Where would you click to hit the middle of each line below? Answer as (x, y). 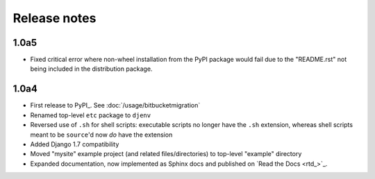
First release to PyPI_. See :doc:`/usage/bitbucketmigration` (115, 105)
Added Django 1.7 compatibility (75, 144)
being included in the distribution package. (91, 69)
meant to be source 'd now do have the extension (101, 135)
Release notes (55, 18)
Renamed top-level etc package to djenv (91, 115)
